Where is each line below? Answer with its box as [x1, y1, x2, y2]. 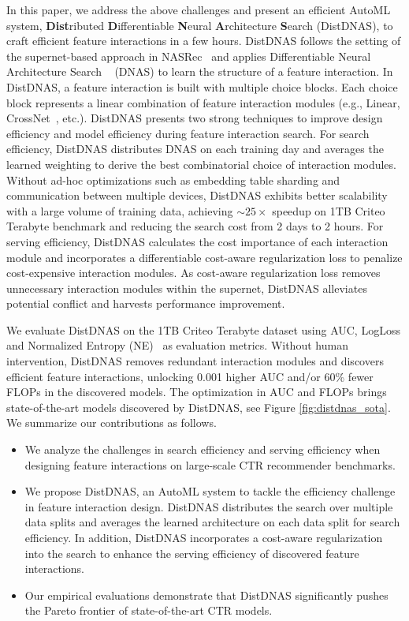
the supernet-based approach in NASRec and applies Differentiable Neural [6, 47, 371, 64]
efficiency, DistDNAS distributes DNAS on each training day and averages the [6, 140, 384, 157]
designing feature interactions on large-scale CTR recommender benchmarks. [24, 456, 396, 473]
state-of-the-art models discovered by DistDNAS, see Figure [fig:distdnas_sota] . [6, 398, 391, 415]
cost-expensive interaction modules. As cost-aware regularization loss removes [6, 264, 381, 281]
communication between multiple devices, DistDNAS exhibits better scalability [6, 187, 388, 204]
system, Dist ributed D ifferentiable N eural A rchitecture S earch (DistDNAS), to [6, 17, 393, 33]
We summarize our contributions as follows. [6, 414, 217, 431]
